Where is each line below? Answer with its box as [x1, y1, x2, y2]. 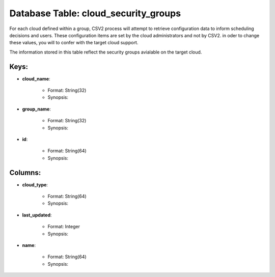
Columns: [9, 168, 41, 177]
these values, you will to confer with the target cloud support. [9, 40, 139, 46]
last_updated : [22, 212, 52, 218]
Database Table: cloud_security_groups [9, 8, 181, 19]
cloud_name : [22, 75, 50, 81]
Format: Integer [47, 224, 80, 230]
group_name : [22, 106, 51, 112]
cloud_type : [22, 181, 48, 188]
